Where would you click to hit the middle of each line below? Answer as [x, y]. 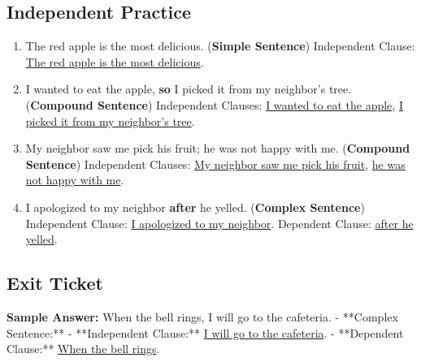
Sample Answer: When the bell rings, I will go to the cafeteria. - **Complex [202, 316]
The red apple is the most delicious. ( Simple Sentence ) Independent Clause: [220, 46]
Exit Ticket [55, 283]
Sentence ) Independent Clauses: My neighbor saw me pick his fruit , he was [215, 164]
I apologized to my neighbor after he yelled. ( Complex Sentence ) [195, 207]
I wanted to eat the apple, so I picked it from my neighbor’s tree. [189, 89]
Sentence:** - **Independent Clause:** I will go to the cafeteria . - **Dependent [205, 332]
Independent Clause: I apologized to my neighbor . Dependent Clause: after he [219, 223]
